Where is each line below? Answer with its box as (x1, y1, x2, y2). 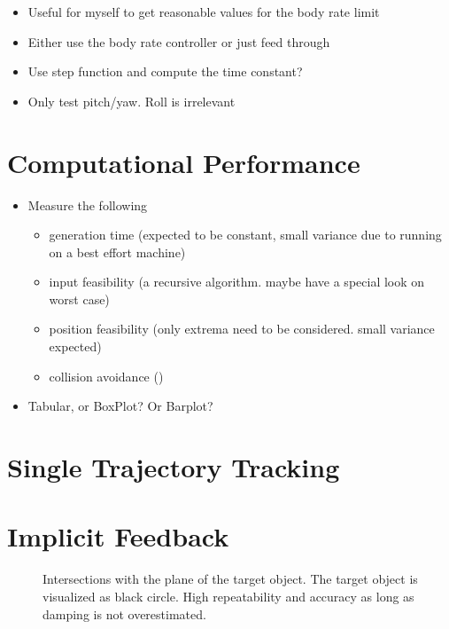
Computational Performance (7, 144, 360, 180)
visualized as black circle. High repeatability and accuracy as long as (43, 586, 414, 605)
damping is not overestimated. (43, 604, 206, 623)
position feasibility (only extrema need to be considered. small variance (49, 319, 435, 338)
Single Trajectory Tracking (7, 449, 340, 485)
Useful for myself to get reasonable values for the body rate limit (27, 3, 380, 20)
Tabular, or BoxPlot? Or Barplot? (27, 397, 213, 415)
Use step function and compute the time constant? (27, 62, 303, 81)
